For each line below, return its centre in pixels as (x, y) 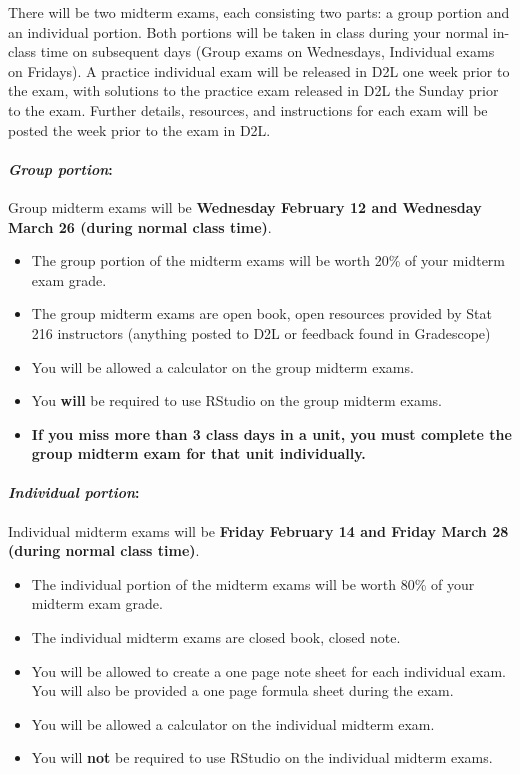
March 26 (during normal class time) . (140, 226)
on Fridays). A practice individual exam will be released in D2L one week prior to (259, 70)
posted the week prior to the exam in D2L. (139, 129)
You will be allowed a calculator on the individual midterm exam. (233, 723)
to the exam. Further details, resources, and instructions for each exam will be (248, 109)
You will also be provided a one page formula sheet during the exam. (242, 690)
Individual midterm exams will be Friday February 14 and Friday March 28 (258, 530)
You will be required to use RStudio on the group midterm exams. (236, 400)
